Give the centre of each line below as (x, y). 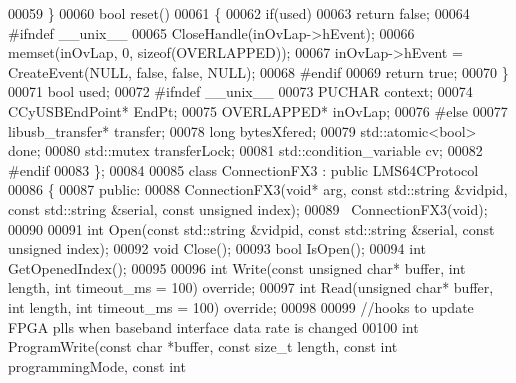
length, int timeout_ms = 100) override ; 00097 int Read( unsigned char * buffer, (251, 287)
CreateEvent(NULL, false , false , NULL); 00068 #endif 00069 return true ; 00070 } (258, 71)
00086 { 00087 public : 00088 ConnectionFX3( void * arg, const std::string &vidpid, (258, 189)
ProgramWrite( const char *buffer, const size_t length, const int (203, 346)
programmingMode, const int (97, 365)
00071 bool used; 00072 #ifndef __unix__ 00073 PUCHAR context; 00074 (240, 91)
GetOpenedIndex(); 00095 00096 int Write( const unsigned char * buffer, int (237, 267)
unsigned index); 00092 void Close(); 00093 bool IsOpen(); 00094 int (217, 248)
